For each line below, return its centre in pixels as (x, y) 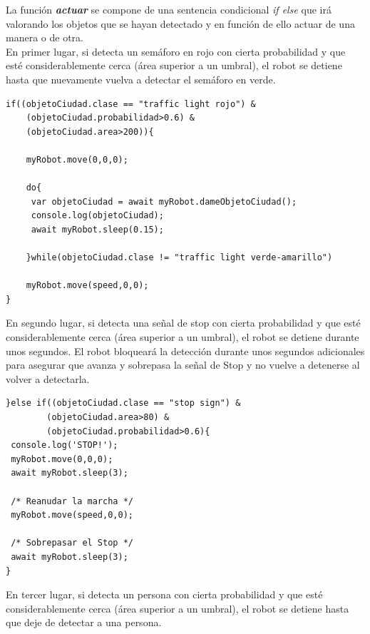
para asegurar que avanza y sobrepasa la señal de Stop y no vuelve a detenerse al (183, 365)
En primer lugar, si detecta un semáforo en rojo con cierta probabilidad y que (176, 51)
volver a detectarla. (48, 378)
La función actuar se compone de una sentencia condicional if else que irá (169, 9)
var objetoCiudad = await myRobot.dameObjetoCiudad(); (164, 201)
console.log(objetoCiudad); (97, 216)
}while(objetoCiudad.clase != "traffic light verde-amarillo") (179, 258)
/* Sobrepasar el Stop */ (72, 543)
